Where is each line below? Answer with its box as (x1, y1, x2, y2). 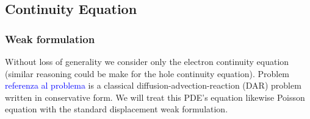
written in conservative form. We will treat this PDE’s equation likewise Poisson (5, 90, 305, 103)
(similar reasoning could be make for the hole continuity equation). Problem (5, 67, 290, 80)
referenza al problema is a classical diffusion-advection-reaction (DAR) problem (5, 79, 301, 92)
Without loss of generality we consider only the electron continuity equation (5, 55, 289, 67)
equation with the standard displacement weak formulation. (5, 103, 228, 115)
